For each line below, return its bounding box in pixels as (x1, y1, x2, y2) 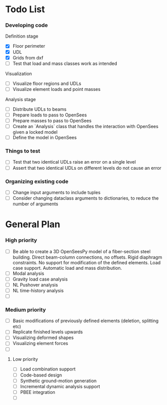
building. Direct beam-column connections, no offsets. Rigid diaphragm (12, 254, 162, 260)
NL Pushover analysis (12, 282, 58, 288)
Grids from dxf (12, 54, 44, 60)
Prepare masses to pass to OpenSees (12, 117, 92, 123)
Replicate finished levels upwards (12, 329, 83, 335)
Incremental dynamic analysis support (20, 383, 101, 389)
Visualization (5, 70, 32, 77)
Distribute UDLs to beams (12, 106, 67, 112)
